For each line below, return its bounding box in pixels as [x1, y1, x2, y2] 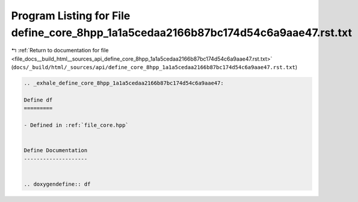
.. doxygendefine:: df [23, 180, 91, 188]
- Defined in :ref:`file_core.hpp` [23, 122, 129, 129]
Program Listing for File [11, 9, 131, 22]
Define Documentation [23, 147, 88, 154]
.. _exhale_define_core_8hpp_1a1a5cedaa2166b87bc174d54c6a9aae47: [23, 80, 224, 87]
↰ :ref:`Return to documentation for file [11, 47, 109, 54]
